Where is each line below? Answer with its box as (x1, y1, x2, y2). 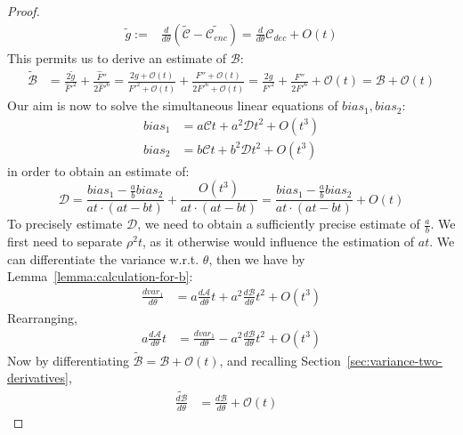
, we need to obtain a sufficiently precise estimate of (137, 214, 420, 233)
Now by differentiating (7, 350, 129, 369)
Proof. (7, 2, 40, 20)
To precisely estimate (7, 214, 123, 233)
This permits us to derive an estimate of (7, 48, 227, 67)
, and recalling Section (219, 350, 341, 369)
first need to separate (7, 232, 123, 251)
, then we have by (208, 249, 305, 268)
